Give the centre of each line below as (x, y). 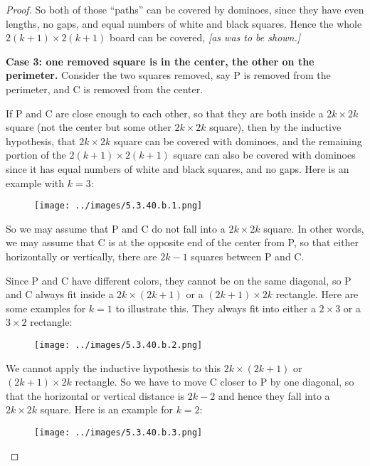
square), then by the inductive (275, 127)
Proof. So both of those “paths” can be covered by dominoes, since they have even (185, 9)
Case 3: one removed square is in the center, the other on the (160, 61)
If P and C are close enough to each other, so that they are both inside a (165, 113)
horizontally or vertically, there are (81, 256)
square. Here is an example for (106, 409)
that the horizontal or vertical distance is (95, 395)
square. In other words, (314, 228)
